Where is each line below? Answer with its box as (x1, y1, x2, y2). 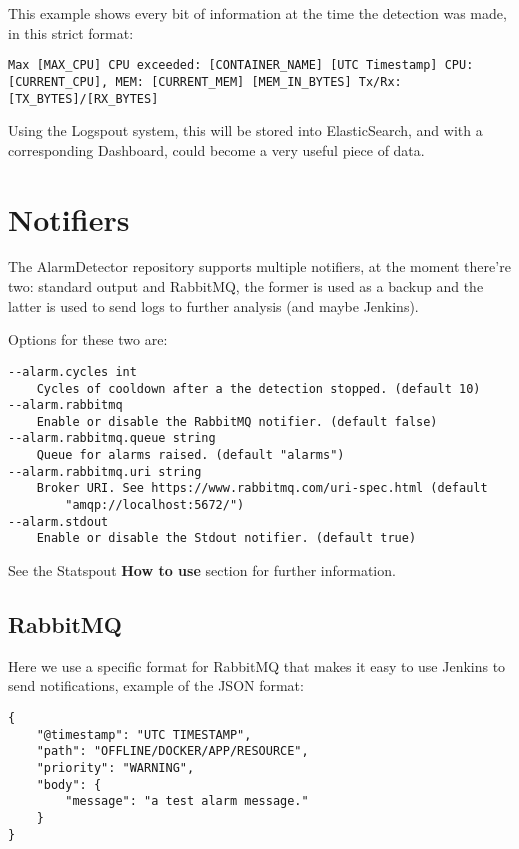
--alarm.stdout (8, 514, 109, 529)
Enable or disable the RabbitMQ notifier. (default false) (36, 414, 438, 429)
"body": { (36, 777, 102, 792)
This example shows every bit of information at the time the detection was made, (8, 3, 507, 23)
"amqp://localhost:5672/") (65, 498, 245, 513)
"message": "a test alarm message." (65, 794, 309, 809)
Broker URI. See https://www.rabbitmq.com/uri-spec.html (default (36, 481, 488, 496)
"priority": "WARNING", (36, 761, 195, 776)
